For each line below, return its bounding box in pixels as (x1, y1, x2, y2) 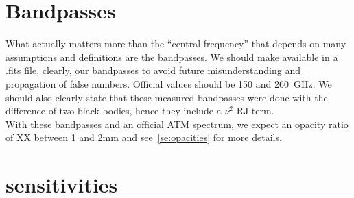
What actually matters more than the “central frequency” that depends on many (5, 36, 346, 51)
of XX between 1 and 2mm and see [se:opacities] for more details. (5, 130, 282, 145)
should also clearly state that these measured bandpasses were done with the (5, 90, 328, 104)
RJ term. (236, 103, 274, 118)
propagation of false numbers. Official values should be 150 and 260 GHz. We (5, 76, 332, 90)
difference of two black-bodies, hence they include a (5, 103, 222, 118)
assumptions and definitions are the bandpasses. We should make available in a (5, 49, 338, 64)
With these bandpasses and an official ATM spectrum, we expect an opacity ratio (5, 116, 349, 131)
